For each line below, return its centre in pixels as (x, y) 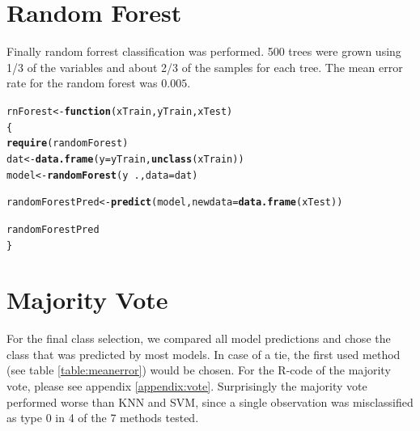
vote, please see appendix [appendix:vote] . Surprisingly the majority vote (187, 386)
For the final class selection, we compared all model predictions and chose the (199, 338)
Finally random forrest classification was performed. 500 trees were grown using (204, 51)
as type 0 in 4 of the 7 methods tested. (103, 418)
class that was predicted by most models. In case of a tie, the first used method (204, 354)
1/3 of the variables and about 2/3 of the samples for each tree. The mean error (205, 67)
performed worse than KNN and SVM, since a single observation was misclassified (210, 401)
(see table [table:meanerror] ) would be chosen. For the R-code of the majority (199, 370)
